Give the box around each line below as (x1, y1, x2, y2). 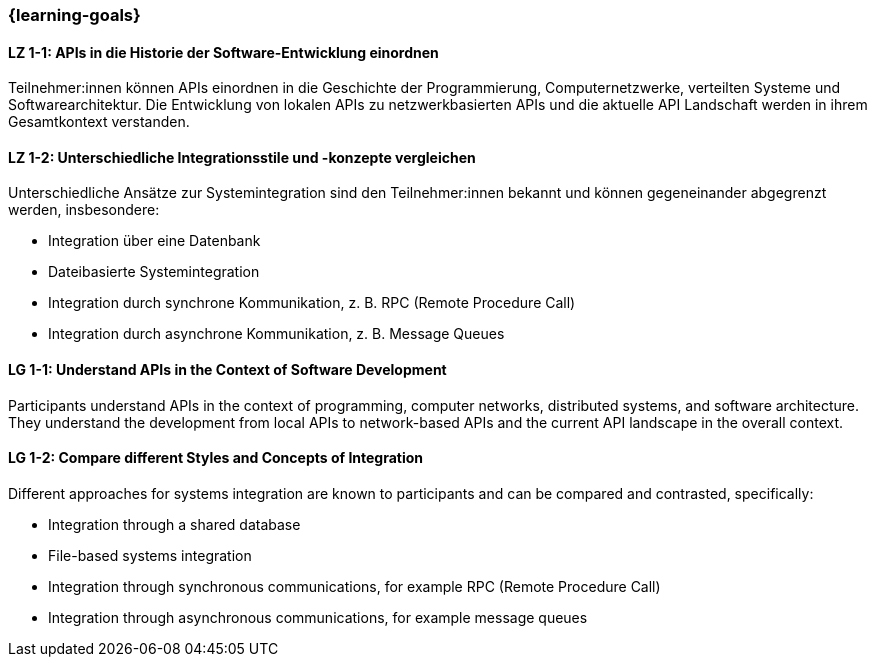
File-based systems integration (48, 546, 252, 564)
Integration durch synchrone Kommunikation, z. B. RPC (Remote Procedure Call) (48, 294, 576, 312)
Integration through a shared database (48, 515, 301, 533)
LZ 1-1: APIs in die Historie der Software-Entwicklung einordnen (8, 43, 439, 61)
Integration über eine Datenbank (48, 232, 261, 250)
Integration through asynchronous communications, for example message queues (48, 608, 588, 626)
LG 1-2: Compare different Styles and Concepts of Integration (8, 449, 424, 467)
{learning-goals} (8, 5, 141, 25)
